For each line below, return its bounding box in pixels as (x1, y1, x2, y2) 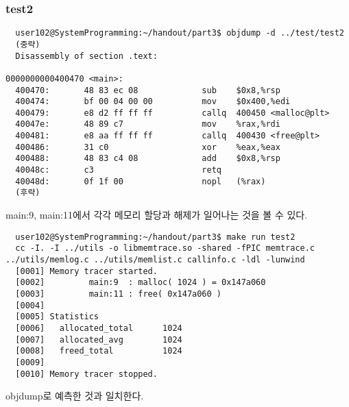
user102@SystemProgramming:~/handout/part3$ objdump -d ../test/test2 (15, 28, 344, 38)
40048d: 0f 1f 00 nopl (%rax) (15, 176, 266, 186)
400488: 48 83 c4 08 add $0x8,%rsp (15, 153, 280, 164)
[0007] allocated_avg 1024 (15, 334, 182, 345)
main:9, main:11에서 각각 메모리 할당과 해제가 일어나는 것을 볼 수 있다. (5, 208, 308, 222)
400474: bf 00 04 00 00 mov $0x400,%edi (15, 97, 291, 107)
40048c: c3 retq (15, 165, 221, 175)
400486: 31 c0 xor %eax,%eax (15, 142, 280, 152)
